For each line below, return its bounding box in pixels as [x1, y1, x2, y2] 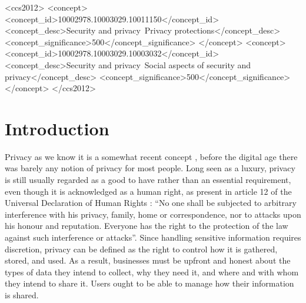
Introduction [5, 116, 109, 140]
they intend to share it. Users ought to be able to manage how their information [5, 277, 294, 289]
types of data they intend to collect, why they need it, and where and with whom [5, 265, 299, 278]
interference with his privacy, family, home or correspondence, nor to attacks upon [5, 208, 301, 220]
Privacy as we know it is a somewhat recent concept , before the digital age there [5, 150, 298, 162]
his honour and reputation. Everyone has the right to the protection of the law [5, 219, 288, 232]
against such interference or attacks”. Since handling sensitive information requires [5, 231, 301, 244]
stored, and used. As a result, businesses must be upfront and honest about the [5, 254, 291, 267]
